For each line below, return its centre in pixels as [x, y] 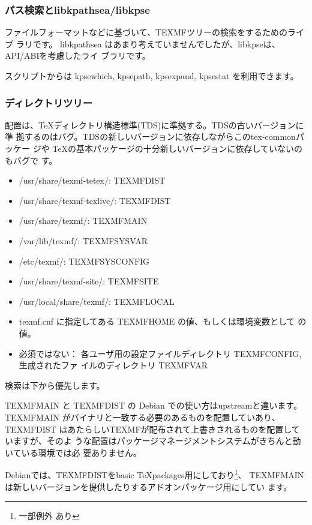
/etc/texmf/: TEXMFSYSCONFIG [84, 261]
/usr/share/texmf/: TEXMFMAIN [83, 220]
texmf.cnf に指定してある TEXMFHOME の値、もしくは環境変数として [157, 321]
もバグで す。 [31, 160]
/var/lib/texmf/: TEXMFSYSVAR [83, 240]
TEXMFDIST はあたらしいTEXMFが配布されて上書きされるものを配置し [148, 429]
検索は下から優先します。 [55, 385]
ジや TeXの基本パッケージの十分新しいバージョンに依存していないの [168, 148]
